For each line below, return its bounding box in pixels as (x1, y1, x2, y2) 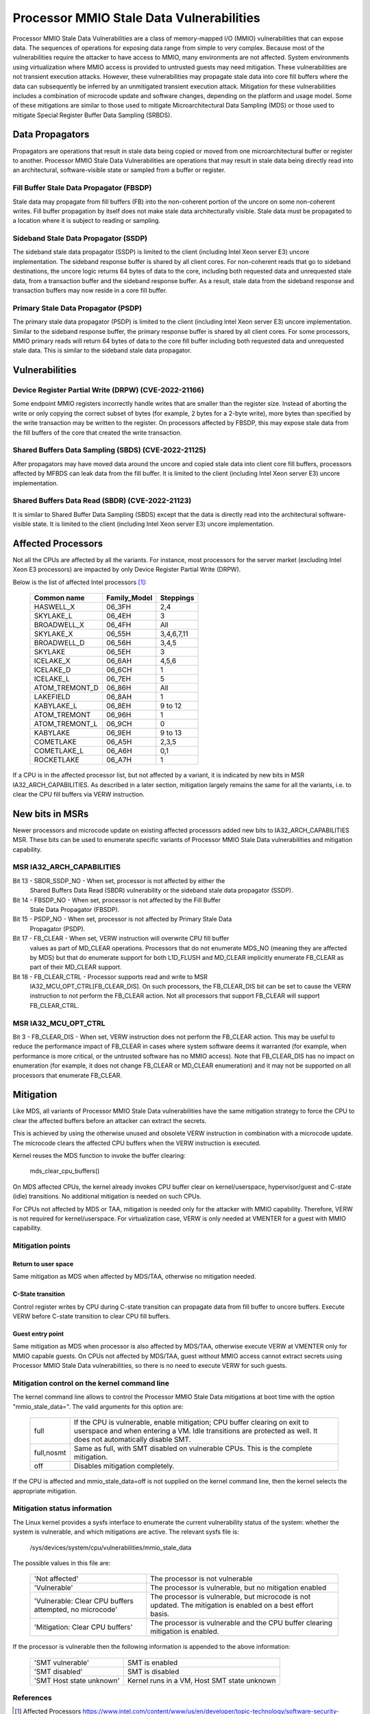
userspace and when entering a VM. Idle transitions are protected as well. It (73, 1426, 318, 1436)
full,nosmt (34, 1448, 66, 1458)
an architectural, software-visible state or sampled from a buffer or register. (12, 166, 226, 174)
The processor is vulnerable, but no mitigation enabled (149, 1583, 327, 1593)
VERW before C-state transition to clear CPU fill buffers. (12, 1312, 171, 1320)
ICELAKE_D (34, 665, 71, 675)
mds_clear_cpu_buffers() (29, 1167, 100, 1175)
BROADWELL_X (34, 620, 85, 630)
